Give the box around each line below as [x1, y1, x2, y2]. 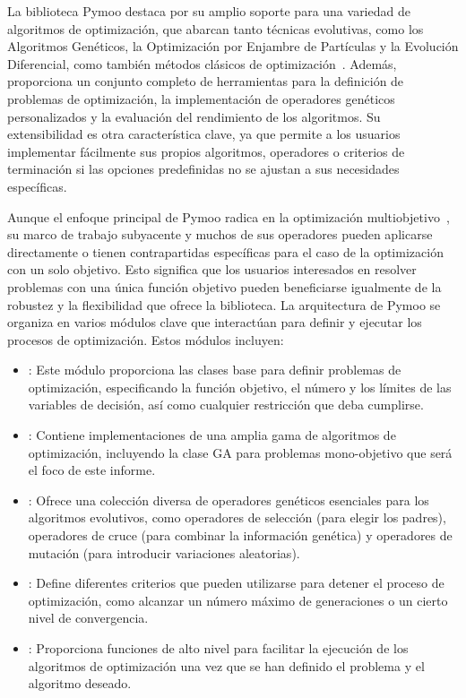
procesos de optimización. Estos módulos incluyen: [7, 330, 284, 349]
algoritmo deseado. [28, 674, 132, 693]
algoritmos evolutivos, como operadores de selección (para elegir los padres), [28, 508, 446, 527]
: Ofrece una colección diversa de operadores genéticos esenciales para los [28, 490, 429, 509]
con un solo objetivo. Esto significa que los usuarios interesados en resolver [7, 260, 417, 279]
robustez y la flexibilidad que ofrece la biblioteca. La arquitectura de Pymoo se [7, 295, 441, 314]
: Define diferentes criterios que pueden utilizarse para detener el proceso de [28, 573, 444, 592]
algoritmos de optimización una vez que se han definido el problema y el [28, 656, 425, 675]
